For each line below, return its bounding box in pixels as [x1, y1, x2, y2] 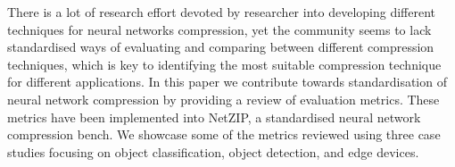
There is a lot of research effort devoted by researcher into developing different [7, 3, 435, 21]
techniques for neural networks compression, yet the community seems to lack [7, 20, 432, 38]
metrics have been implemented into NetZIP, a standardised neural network [7, 107, 421, 126]
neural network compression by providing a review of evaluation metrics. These [7, 89, 440, 108]
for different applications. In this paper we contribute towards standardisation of [7, 72, 447, 91]
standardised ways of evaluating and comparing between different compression [7, 38, 434, 56]
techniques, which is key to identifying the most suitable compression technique [7, 54, 442, 73]
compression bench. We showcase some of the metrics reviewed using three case [7, 125, 441, 144]
